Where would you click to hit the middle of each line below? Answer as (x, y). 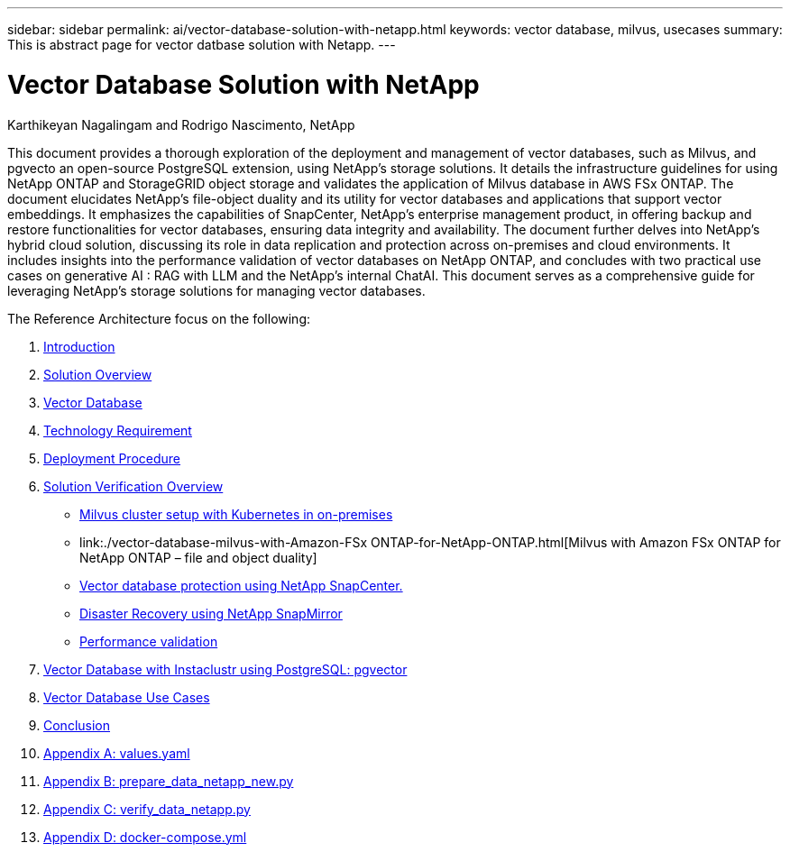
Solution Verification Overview (133, 486)
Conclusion (77, 725)
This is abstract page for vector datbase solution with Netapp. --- (202, 45)
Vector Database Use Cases (127, 697)
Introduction (79, 346)
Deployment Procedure (112, 458)
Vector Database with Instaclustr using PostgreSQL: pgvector (225, 669)
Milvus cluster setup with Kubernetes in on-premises (236, 514)
